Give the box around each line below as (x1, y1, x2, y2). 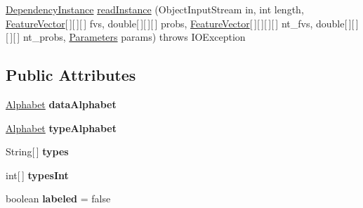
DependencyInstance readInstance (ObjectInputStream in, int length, (6, 2, 304, 16)
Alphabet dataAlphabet (6, 96, 117, 111)
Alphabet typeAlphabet (6, 120, 117, 135)
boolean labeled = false (6, 191, 111, 206)
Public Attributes (6, 64, 136, 86)
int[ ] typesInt (6, 167, 69, 182)
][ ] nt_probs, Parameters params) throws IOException (10, 30, 246, 44)
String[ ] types (6, 144, 69, 159)
